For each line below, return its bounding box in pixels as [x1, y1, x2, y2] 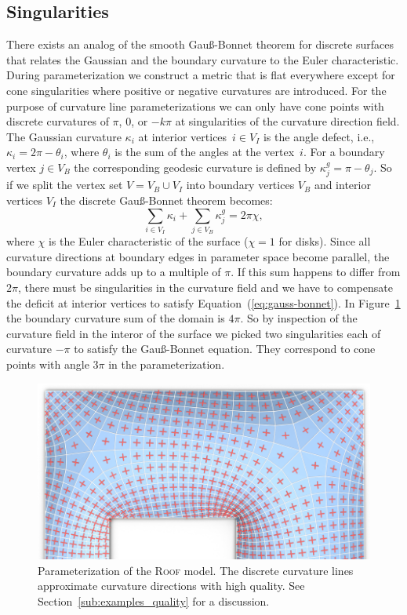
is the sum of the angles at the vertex [114, 144, 295, 160]
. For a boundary [303, 144, 385, 160]
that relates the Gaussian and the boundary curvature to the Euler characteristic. [6, 51, 399, 67]
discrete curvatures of [6, 113, 109, 129]
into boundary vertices [186, 176, 295, 193]
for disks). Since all [278, 233, 371, 249]
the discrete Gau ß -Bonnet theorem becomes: [60, 191, 273, 208]
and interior [314, 176, 371, 193]
